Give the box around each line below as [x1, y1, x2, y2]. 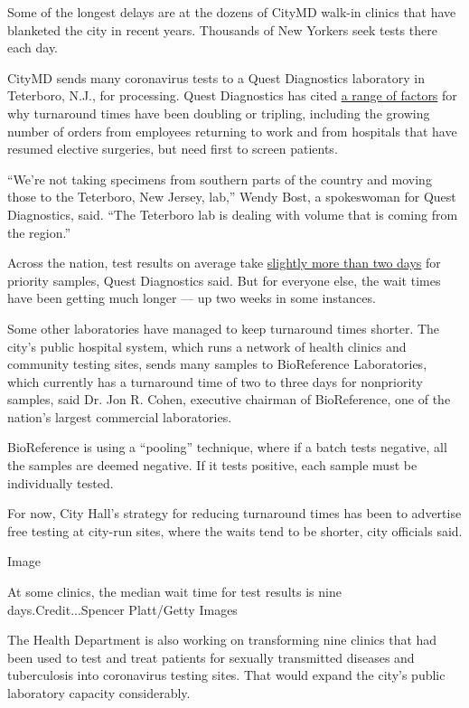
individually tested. [7, 473, 114, 492]
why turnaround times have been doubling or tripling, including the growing [7, 103, 430, 122]
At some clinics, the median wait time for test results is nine [7, 582, 342, 601]
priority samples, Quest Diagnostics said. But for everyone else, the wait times [7, 270, 441, 289]
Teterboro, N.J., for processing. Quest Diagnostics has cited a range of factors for [7, 86, 457, 105]
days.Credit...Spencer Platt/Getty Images [7, 599, 238, 618]
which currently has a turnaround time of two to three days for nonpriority [7, 372, 423, 391]
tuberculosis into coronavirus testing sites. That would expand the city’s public [7, 666, 446, 684]
